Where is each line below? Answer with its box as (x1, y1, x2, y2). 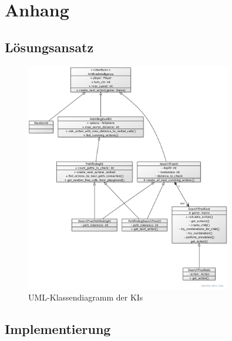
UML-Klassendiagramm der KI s (28, 291, 143, 303)
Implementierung (5, 320, 111, 338)
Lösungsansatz (5, 38, 94, 56)
